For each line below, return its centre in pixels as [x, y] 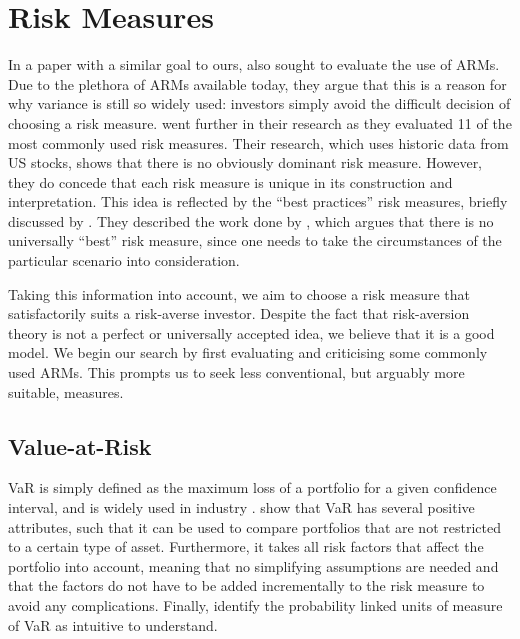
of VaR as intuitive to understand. [113, 624]
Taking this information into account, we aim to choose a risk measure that [239, 293]
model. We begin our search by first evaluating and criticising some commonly [248, 352]
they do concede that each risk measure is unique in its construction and [230, 181]
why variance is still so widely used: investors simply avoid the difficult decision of [259, 103]
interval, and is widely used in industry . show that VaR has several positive [241, 507]
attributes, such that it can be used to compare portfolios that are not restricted [254, 526]
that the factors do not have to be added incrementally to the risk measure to [246, 585]
